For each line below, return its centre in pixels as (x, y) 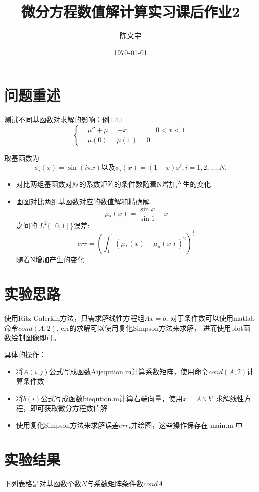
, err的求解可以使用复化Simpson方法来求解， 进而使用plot (150, 327)
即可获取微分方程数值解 (69, 408)
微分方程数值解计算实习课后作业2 (131, 11)
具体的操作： (25, 355)
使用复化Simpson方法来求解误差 (68, 424)
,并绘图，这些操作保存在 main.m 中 (186, 424)
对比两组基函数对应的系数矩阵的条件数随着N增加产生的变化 (113, 184)
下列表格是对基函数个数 (43, 483)
